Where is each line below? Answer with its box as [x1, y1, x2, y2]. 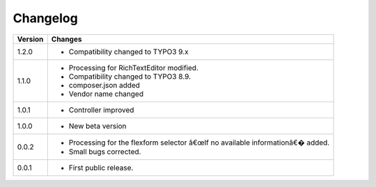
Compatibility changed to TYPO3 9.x [68, 47, 189, 56]
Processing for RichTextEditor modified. [68, 63, 198, 72]
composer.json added [68, 80, 141, 90]
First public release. [68, 163, 134, 172]
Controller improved [68, 105, 134, 115]
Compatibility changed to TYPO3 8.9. [68, 72, 191, 81]
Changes [51, 34, 82, 44]
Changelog [13, 10, 78, 26]
